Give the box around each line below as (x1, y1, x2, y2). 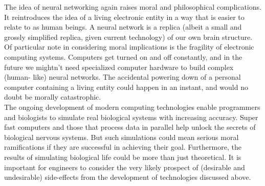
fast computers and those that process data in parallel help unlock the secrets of (4, 122, 256, 132)
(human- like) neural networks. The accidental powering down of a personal (4, 72, 241, 82)
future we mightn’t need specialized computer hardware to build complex (4, 61, 234, 72)
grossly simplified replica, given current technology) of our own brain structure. (4, 31, 253, 42)
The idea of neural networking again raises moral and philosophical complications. (4, 2, 261, 12)
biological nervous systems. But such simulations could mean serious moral (4, 131, 239, 142)
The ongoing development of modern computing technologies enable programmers (4, 101, 260, 112)
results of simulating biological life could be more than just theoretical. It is (4, 151, 241, 162)
